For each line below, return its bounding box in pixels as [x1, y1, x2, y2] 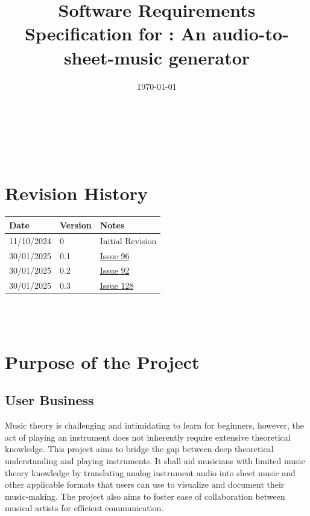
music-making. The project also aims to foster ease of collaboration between [5, 489, 285, 502]
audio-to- [212, 21, 289, 46]
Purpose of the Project [5, 349, 200, 374]
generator [168, 45, 250, 69]
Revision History [5, 181, 148, 206]
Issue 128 [100, 279, 134, 292]
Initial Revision [100, 234, 157, 247]
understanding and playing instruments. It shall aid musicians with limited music [5, 454, 305, 467]
